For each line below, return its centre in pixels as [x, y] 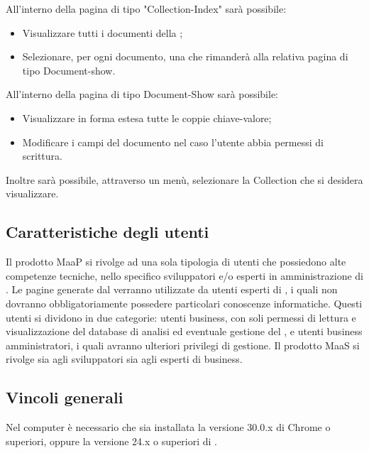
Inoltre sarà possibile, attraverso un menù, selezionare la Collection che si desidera [184, 179]
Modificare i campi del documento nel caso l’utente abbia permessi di [173, 142]
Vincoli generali [65, 397]
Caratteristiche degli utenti [108, 232]
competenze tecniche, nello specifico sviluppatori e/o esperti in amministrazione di [185, 275]
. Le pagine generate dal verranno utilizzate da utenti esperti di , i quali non [172, 289]
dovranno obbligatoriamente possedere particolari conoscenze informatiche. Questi [184, 303]
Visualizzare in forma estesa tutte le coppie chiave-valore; [147, 118]
